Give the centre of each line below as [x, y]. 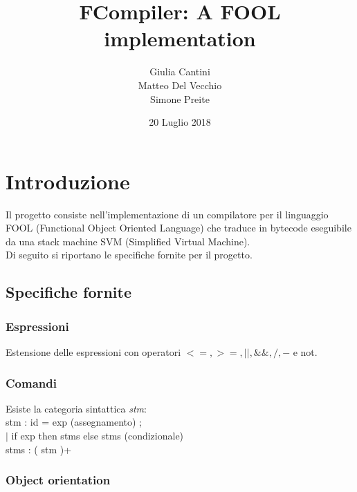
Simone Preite [180, 98]
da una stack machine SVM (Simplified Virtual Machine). [128, 241]
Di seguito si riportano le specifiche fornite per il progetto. [129, 255]
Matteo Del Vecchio [180, 85]
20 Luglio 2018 [180, 122]
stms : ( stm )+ [39, 449]
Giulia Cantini [180, 72]
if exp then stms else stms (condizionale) [98, 435]
